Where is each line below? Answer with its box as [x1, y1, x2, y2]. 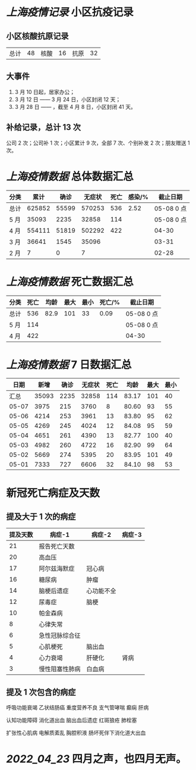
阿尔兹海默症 [39, 565, 75, 573]
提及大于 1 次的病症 [6, 512, 76, 522]
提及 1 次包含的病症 [6, 687, 76, 697]
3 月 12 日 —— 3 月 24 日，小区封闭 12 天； [14, 96, 121, 103]
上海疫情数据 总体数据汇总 [6, 170, 134, 183]
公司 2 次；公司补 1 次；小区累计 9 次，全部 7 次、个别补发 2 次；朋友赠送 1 [6, 139, 190, 146]
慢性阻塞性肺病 [39, 665, 81, 673]
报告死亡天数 [39, 542, 75, 550]
